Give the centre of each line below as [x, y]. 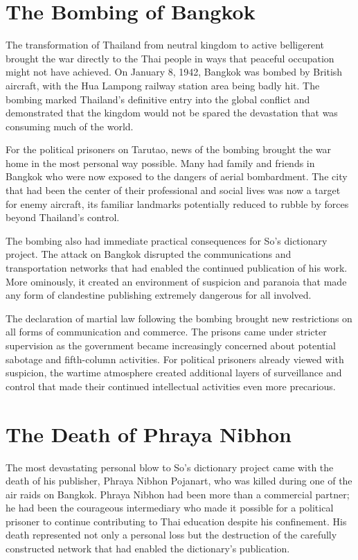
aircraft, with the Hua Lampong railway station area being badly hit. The [163, 85]
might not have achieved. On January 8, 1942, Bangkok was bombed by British [174, 72]
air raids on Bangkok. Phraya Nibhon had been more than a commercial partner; [178, 494]
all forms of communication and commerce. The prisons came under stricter [166, 332]
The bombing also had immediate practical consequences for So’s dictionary [167, 240]
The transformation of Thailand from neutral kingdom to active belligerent [165, 45]
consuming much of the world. [70, 126]
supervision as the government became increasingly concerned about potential [171, 345]
